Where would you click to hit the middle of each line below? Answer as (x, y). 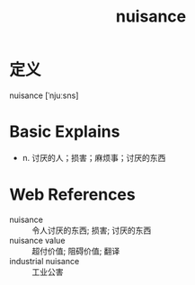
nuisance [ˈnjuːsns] (44, 95)
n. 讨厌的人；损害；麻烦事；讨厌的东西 (94, 157)
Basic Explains (65, 132)
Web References (73, 195)
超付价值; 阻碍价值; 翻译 (76, 251)
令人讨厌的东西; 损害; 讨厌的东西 (92, 230)
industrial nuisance (44, 261)
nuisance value (37, 240)
